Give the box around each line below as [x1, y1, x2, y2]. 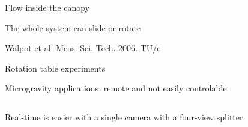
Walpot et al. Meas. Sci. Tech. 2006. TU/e [5, 42, 161, 54]
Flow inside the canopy [5, 1, 90, 13]
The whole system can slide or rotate [5, 21, 141, 34]
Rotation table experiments [5, 61, 106, 74]
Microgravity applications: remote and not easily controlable [5, 82, 227, 94]
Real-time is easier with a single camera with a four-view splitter [5, 110, 243, 123]
